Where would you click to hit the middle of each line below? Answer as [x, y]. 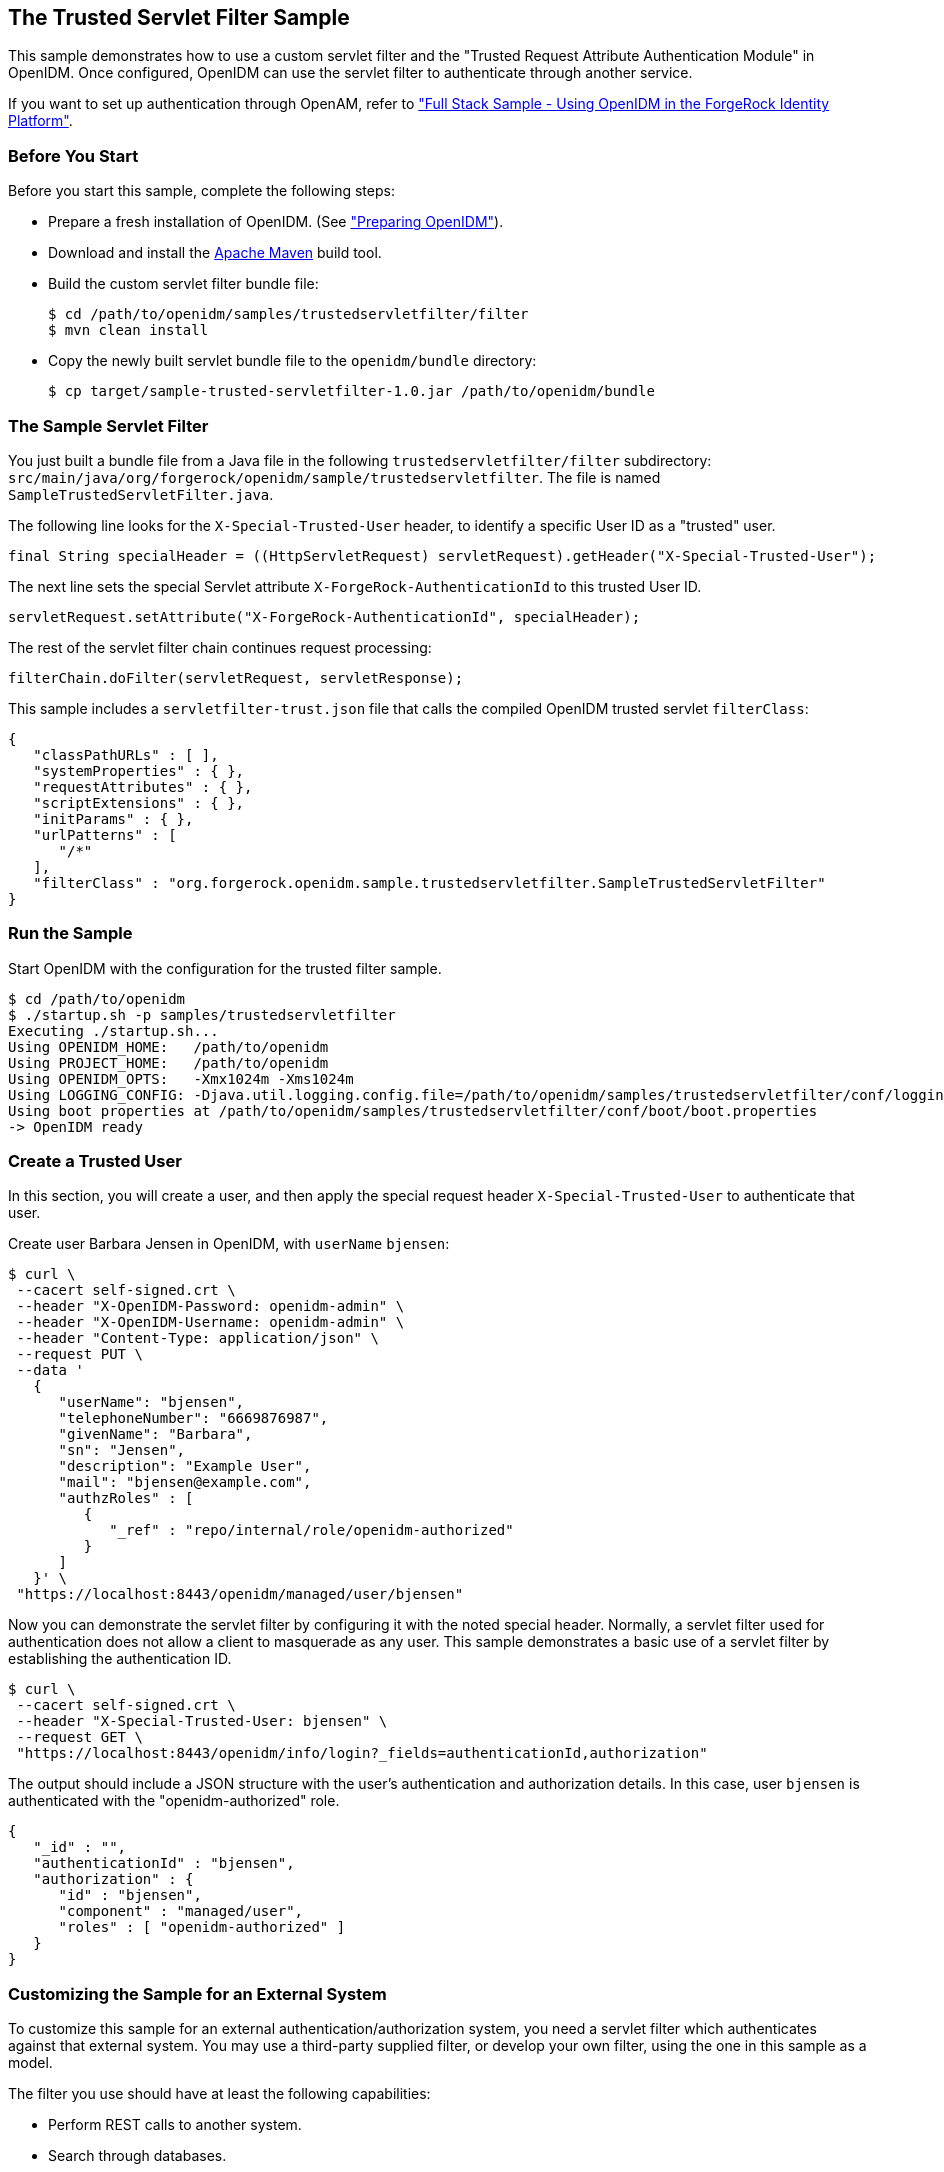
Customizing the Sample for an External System [197, 1993]
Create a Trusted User [95, 1161]
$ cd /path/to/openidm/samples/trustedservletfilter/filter [288, 314]
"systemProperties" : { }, [139, 770]
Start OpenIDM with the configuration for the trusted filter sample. [225, 968]
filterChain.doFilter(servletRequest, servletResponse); [236, 677]
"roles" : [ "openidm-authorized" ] [202, 1927]
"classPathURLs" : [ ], [126, 754]
